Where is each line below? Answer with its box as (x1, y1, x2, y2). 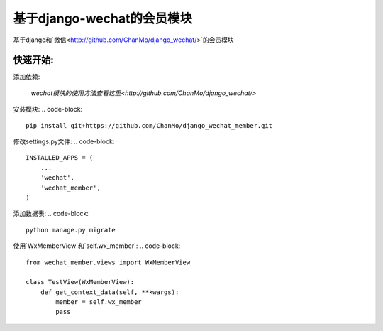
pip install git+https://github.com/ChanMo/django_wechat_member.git (26, 121, 273, 129)
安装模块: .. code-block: (13, 105, 83, 114)
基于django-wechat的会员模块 (13, 11, 193, 26)
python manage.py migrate (26, 226, 116, 234)
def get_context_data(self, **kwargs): (40, 288, 179, 296)
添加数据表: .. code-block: (13, 210, 89, 218)
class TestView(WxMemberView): (26, 278, 135, 286)
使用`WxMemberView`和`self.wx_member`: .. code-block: (13, 242, 181, 250)
